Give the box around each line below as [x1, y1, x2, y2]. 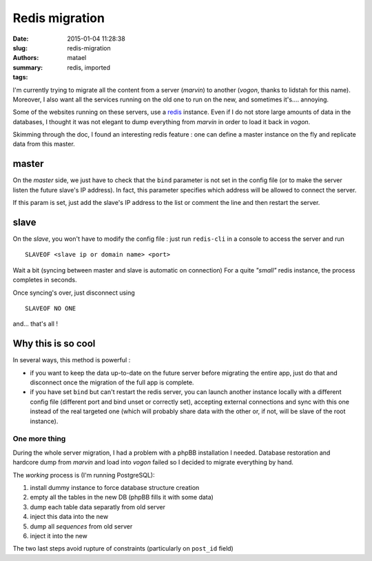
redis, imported [67, 63, 110, 72]
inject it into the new [30, 531, 87, 540]
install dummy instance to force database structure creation [30, 483, 200, 491]
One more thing [12, 434, 66, 444]
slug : [12, 43, 28, 52]
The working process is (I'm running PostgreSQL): [12, 471, 155, 479]
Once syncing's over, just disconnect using [12, 288, 136, 297]
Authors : [12, 54, 39, 62]
